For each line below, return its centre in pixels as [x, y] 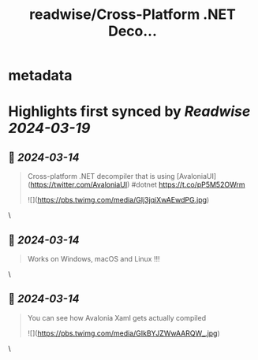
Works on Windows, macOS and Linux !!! [93, 259]
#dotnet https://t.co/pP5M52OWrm [188, 185]
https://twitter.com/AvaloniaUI [79, 185]
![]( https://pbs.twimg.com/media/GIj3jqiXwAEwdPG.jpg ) [118, 200]
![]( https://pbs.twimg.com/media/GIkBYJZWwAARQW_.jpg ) [124, 333]
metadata [40, 76]
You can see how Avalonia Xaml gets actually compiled [117, 317]
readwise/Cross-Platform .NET [133, 15]
